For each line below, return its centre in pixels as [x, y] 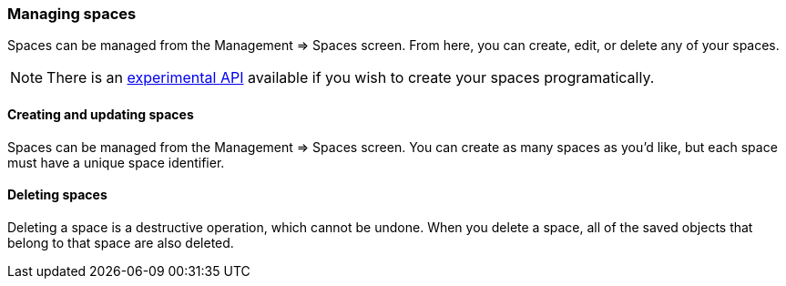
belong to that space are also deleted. [121, 242]
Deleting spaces [57, 195]
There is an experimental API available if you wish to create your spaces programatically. [351, 78]
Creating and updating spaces [101, 114]
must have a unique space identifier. [116, 162]
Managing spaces [72, 14]
